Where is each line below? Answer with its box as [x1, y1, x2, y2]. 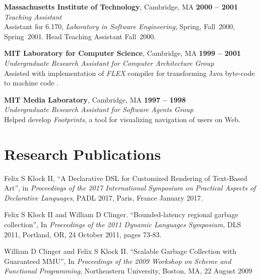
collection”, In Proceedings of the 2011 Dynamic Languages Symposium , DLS [4, 219, 241, 230]
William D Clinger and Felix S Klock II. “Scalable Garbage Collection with [4, 246, 237, 256]
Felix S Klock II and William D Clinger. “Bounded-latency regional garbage [4, 209, 239, 220]
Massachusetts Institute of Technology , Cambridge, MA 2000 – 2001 [4, 2, 238, 12]
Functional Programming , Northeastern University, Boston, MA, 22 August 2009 [4, 265, 252, 276]
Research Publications [4, 143, 161, 164]
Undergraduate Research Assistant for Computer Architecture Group [4, 57, 214, 68]
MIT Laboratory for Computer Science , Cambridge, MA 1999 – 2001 [4, 48, 241, 58]
